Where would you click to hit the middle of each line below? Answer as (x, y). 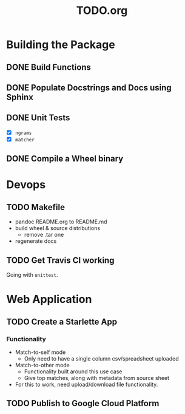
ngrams (23, 133)
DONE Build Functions (49, 67)
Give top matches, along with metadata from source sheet (97, 378)
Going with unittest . (32, 275)
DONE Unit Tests (38, 118)
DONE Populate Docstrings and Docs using (89, 88)
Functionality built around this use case (73, 372)
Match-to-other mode (42, 365)
